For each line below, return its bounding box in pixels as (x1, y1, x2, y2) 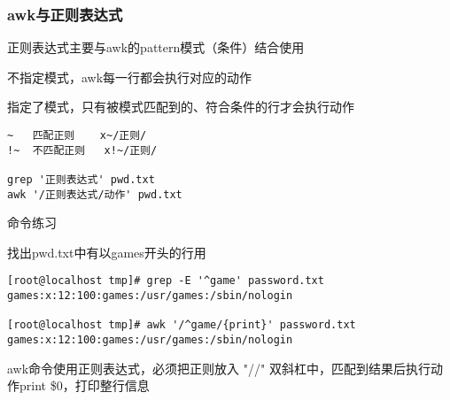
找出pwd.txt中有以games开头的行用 (7, 242, 206, 261)
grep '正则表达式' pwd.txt (7, 173, 155, 186)
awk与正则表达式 (7, 3, 123, 25)
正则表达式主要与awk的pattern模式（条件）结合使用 (7, 38, 305, 57)
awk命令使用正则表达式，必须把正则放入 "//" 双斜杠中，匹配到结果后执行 (7, 358, 431, 377)
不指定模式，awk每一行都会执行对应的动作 (7, 67, 252, 86)
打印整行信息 (74, 376, 150, 395)
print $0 (19, 376, 63, 395)
